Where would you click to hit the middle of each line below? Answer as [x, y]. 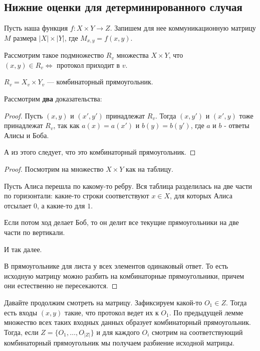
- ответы [237, 125]
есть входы [21, 312]
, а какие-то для [61, 205]
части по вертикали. [35, 232]
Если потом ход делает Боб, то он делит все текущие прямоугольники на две [121, 222]
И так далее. [23, 249]
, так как [66, 125]
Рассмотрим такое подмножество [54, 55]
